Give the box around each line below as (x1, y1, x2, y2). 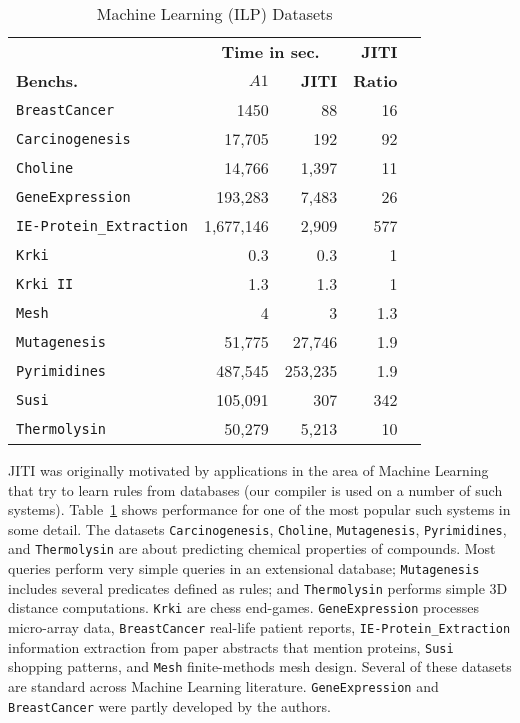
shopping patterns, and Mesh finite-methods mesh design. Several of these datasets (8, 656, 512, 677)
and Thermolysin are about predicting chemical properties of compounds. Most (8, 538, 496, 559)
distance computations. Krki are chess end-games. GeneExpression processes (8, 597, 479, 618)
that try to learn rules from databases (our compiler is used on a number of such (8, 479, 503, 500)
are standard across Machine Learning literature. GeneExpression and (8, 676, 439, 697)
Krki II (16, 275, 74, 292)
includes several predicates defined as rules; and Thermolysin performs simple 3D (8, 577, 508, 598)
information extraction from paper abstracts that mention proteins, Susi (8, 636, 454, 657)
